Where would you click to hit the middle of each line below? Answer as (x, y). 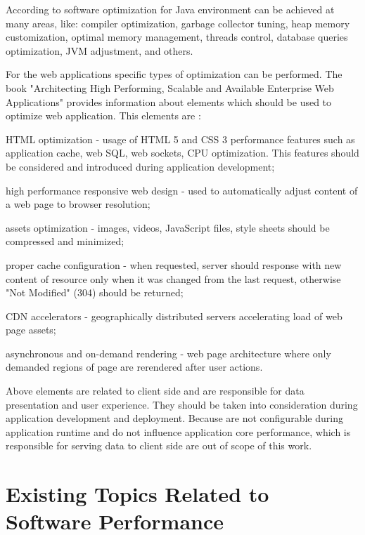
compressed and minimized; (65, 241)
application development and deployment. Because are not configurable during (174, 418)
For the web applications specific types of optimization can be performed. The (174, 74)
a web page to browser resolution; (78, 204)
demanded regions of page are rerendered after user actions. (134, 367)
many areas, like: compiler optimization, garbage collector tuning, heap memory (178, 23)
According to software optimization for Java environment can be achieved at (170, 9)
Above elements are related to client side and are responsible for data (155, 391)
